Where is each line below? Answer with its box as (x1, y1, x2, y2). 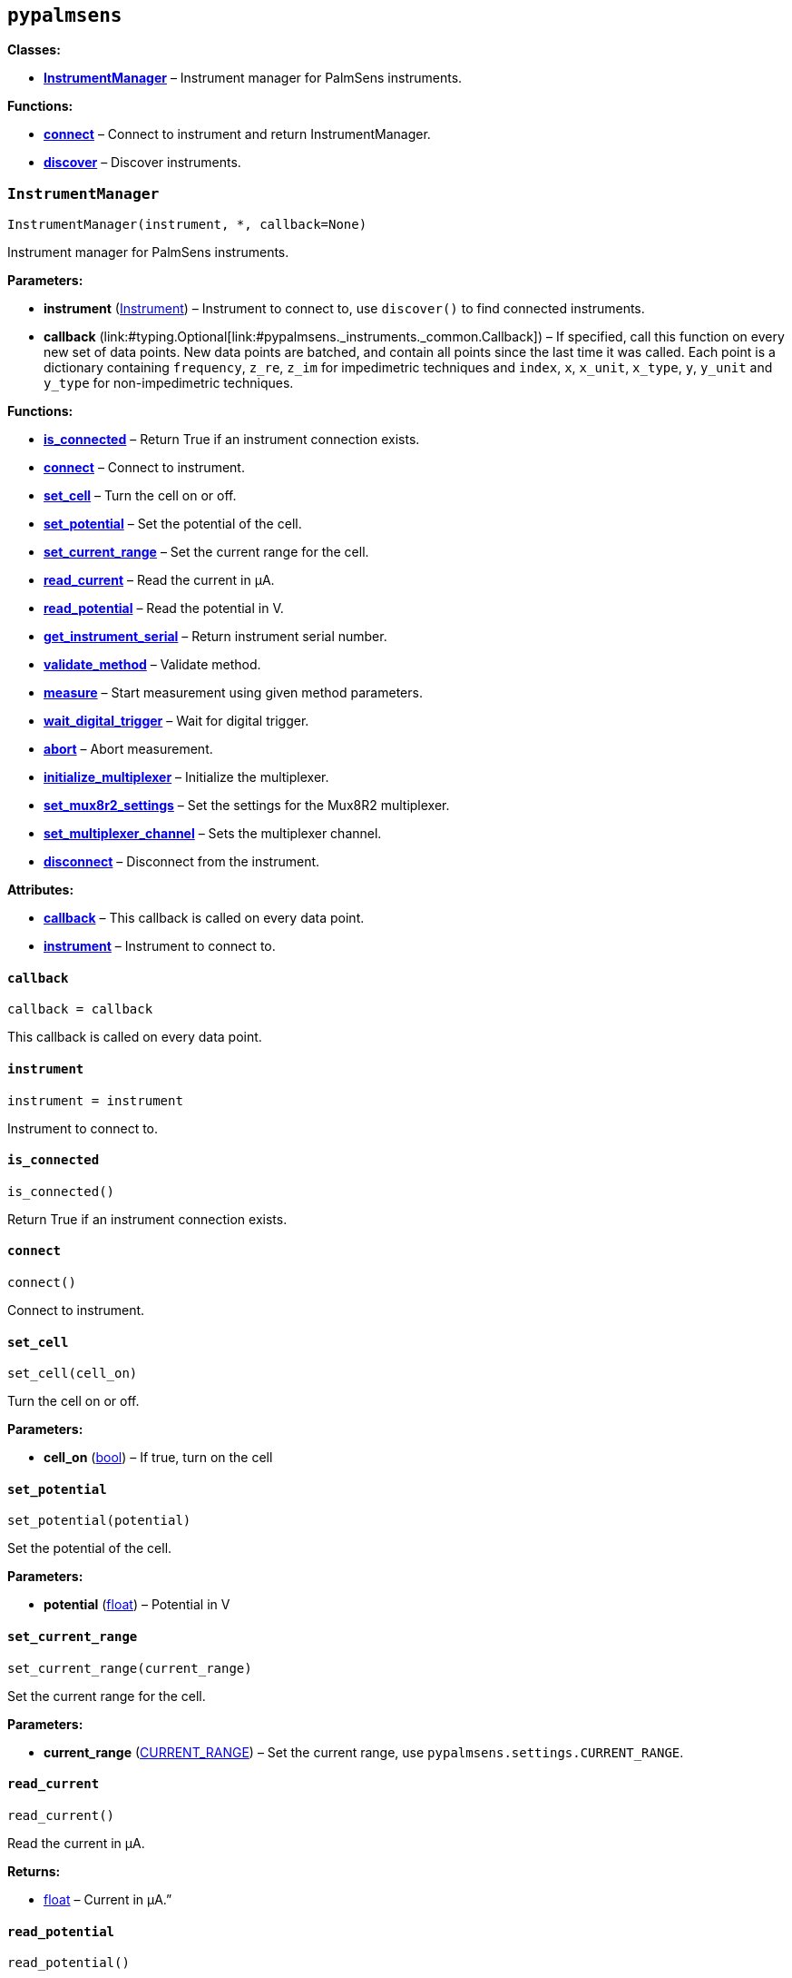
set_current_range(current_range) (7, 1660, 252, 1676)
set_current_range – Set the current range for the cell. (44, 544, 369, 560)
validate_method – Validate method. (44, 657, 261, 673)
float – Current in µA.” (44, 1891, 172, 1907)
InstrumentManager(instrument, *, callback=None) (7, 217, 367, 232)
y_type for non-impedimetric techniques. (44, 375, 294, 391)
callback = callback (7, 1002, 153, 1017)
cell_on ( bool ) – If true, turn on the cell (44, 1449, 273, 1466)
